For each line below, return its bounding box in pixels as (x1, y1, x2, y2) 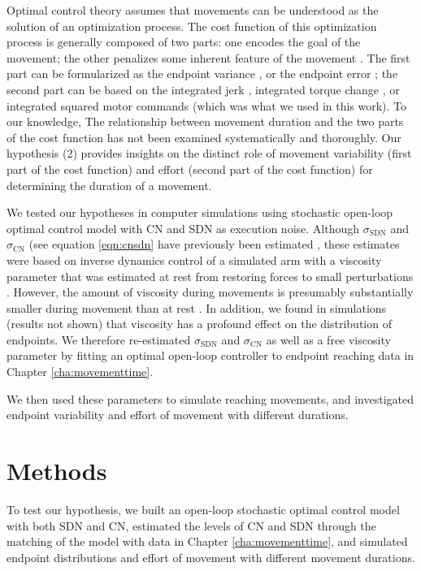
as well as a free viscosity (266, 331, 391, 348)
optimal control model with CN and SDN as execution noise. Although (7, 219, 360, 236)
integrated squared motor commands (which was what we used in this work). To (7, 97, 407, 114)
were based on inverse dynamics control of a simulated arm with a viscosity (7, 251, 382, 268)
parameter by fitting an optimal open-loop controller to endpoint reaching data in (7, 347, 414, 364)
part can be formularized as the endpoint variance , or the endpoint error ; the (7, 65, 398, 82)
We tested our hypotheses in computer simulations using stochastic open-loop (7, 204, 393, 221)
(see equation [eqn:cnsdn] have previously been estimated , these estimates (28, 236, 400, 253)
